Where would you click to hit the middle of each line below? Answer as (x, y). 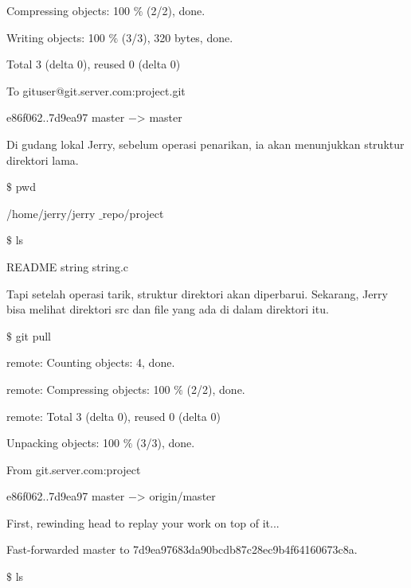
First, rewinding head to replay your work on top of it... (143, 522)
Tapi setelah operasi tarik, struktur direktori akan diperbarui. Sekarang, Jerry (197, 293)
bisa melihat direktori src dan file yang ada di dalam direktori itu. (168, 309)
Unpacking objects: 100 (63, 443)
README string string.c (68, 266)
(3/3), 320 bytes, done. (177, 37)
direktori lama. (43, 160)
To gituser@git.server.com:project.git (96, 90)
